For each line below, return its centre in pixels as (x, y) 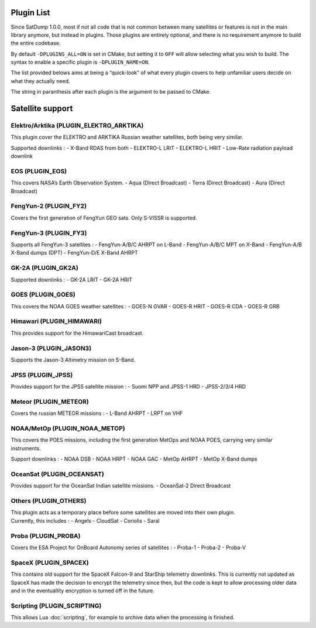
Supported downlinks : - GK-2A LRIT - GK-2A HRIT (72, 279)
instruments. (26, 448)
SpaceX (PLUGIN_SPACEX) (50, 562)
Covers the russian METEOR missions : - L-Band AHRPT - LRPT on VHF (97, 413)
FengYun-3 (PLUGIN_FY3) (49, 233)
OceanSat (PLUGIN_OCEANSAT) (58, 474)
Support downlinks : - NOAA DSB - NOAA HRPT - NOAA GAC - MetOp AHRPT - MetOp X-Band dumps (134, 459)
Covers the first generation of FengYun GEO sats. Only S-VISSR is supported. (104, 218)
